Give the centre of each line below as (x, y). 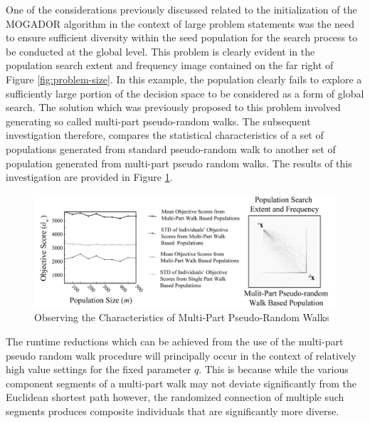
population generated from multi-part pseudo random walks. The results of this (179, 163)
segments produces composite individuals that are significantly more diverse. (173, 411)
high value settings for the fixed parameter (99, 369)
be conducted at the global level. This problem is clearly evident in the (160, 51)
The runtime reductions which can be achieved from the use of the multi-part (175, 341)
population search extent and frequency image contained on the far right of (170, 65)
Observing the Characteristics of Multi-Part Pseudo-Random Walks (182, 317)
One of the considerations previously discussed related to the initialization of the (181, 9)
